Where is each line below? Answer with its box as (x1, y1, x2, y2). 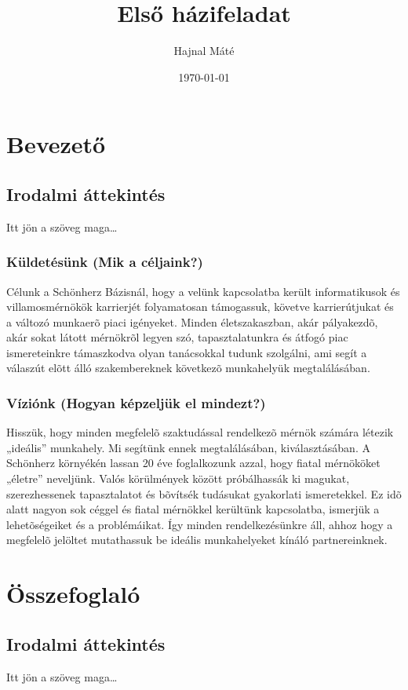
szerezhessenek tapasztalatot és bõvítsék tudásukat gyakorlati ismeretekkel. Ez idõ (6, 485, 402, 502)
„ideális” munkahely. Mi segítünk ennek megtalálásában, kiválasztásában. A (6, 439, 370, 455)
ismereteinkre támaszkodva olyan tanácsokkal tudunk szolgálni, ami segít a (6, 344, 367, 360)
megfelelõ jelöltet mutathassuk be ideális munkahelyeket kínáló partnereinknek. (6, 531, 388, 548)
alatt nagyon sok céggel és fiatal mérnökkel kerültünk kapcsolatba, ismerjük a (6, 501, 380, 517)
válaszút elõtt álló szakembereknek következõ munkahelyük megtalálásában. (6, 360, 370, 376)
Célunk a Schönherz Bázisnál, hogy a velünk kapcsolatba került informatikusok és (6, 283, 400, 299)
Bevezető (6, 128, 106, 160)
